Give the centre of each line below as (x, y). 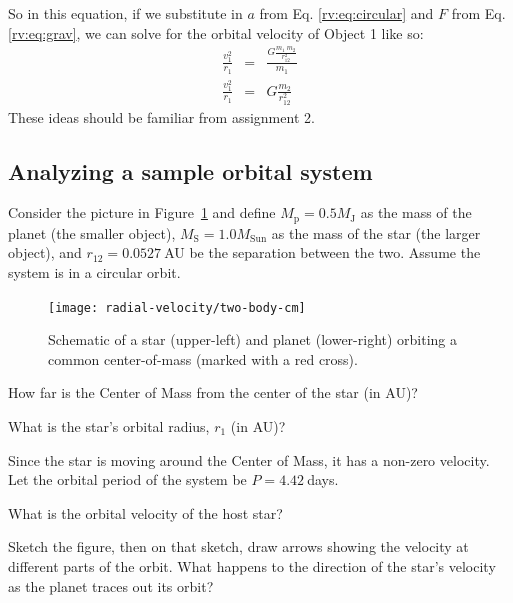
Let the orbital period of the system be (127, 479)
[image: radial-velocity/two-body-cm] (177, 307)
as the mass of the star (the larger (376, 232)
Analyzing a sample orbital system (190, 170)
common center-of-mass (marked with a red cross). (203, 358)
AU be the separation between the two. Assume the (322, 252)
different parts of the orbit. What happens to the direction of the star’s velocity (252, 565)
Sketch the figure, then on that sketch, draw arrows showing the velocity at (238, 546)
